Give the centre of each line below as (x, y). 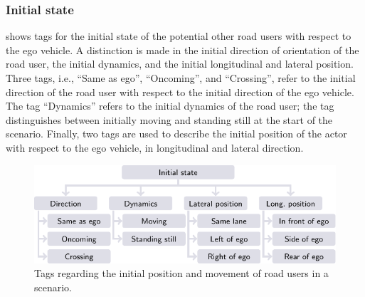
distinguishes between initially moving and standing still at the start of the (169, 119)
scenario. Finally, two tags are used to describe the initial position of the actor (176, 134)
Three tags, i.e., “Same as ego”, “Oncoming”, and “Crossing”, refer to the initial (181, 78)
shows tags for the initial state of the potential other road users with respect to (179, 36)
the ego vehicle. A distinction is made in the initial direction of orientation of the (182, 49)
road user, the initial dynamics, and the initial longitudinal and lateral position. (180, 64)
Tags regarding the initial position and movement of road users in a (181, 273)
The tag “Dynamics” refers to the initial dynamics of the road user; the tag (170, 106)
